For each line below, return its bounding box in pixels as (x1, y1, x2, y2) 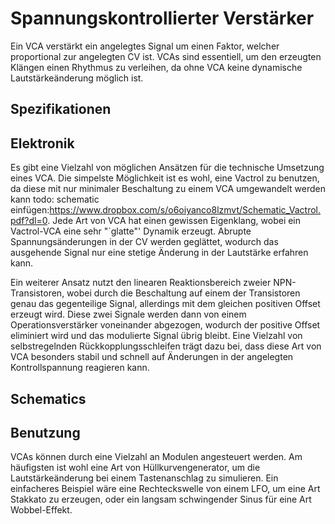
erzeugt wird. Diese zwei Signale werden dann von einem (10, 308, 247, 321)
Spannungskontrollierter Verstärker (10, 7, 315, 30)
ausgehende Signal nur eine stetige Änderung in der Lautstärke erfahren (10, 247, 309, 259)
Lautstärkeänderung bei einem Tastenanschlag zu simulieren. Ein (10, 472, 279, 484)
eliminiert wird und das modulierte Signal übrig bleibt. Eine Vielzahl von (10, 330, 303, 342)
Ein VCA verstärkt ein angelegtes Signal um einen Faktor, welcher (10, 40, 280, 52)
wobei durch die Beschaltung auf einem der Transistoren (66, 287, 301, 299)
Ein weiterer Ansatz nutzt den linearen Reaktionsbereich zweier (10, 277, 272, 289)
